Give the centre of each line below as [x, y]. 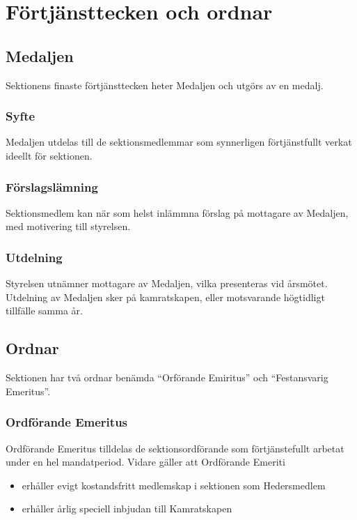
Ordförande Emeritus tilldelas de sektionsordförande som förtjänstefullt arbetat [175, 448]
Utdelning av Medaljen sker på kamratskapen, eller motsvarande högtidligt [165, 297]
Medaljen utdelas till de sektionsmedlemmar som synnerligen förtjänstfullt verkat [179, 142]
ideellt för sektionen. [49, 155]
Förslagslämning [52, 186]
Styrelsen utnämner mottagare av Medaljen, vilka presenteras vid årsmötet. [167, 283]
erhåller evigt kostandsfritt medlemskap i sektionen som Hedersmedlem [174, 485]
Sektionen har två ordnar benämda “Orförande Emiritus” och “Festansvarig [167, 377]
